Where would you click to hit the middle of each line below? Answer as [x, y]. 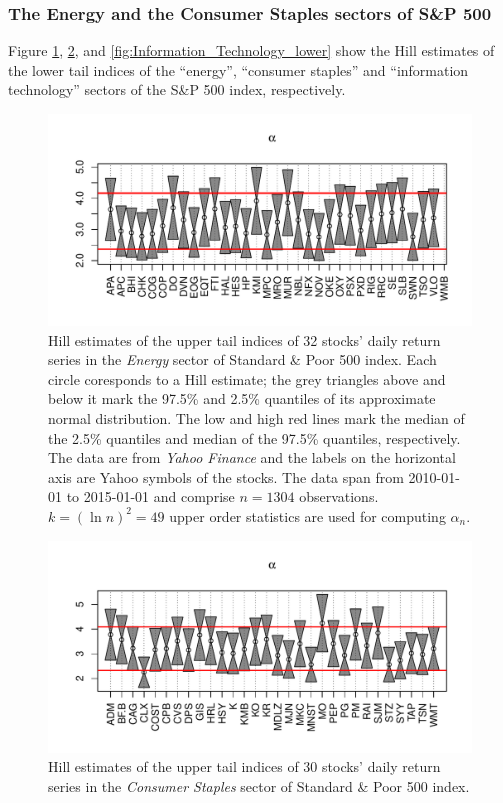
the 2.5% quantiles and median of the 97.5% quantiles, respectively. [254, 437]
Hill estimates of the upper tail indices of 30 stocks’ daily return [244, 766]
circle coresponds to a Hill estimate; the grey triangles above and [247, 378]
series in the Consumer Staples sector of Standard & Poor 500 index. [259, 785]
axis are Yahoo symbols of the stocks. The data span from [226, 476]
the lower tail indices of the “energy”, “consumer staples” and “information [238, 69]
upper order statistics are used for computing [307, 515]
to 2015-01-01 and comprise [150, 496]
